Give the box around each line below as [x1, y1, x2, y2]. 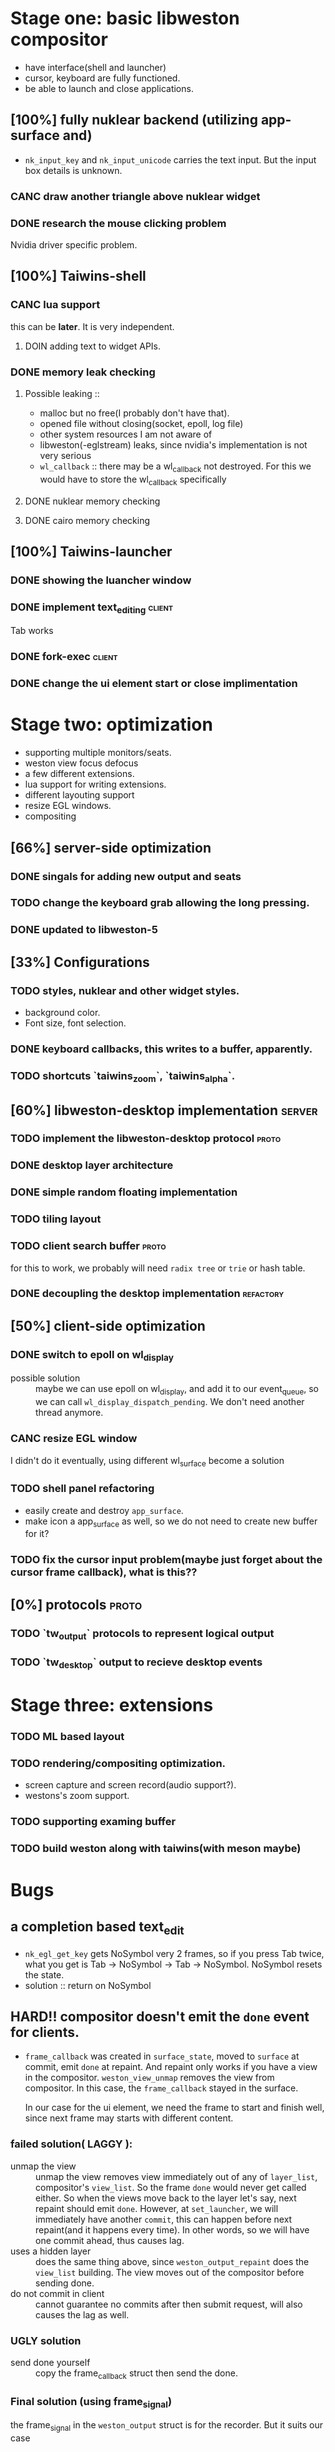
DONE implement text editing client [10, 600, 174, 616]
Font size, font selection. [24, 1017, 127, 1029]
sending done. [35, 2277, 95, 2289]
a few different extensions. [24, 768, 135, 780]
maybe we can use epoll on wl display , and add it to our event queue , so [35, 1383, 320, 1397]
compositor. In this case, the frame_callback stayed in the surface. [24, 2082, 299, 2094]
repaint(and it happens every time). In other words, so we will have [35, 2223, 310, 2236]
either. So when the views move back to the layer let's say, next [35, 2192, 297, 2204]
